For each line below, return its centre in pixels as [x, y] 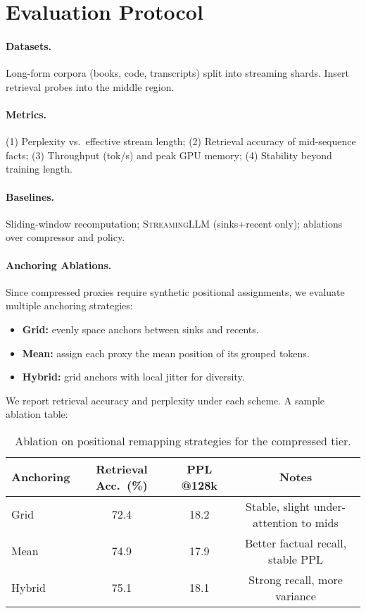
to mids [320, 522]
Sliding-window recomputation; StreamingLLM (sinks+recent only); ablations [174, 223]
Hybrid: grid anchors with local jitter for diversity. [133, 377]
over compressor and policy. [65, 237]
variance [296, 595]
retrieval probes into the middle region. [90, 86]
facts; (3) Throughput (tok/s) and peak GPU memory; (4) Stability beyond [169, 155]
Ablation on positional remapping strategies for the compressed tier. [183, 440]
